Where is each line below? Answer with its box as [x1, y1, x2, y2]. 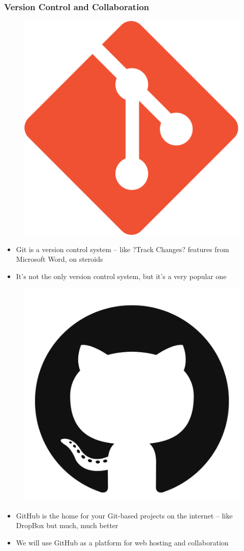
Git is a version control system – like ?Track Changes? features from [16, 243, 229, 254]
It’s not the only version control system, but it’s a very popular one [16, 271, 227, 282]
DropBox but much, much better [16, 520, 118, 531]
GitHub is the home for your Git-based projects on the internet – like [16, 510, 233, 521]
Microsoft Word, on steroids [16, 254, 103, 264]
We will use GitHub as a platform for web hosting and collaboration [16, 537, 229, 547]
